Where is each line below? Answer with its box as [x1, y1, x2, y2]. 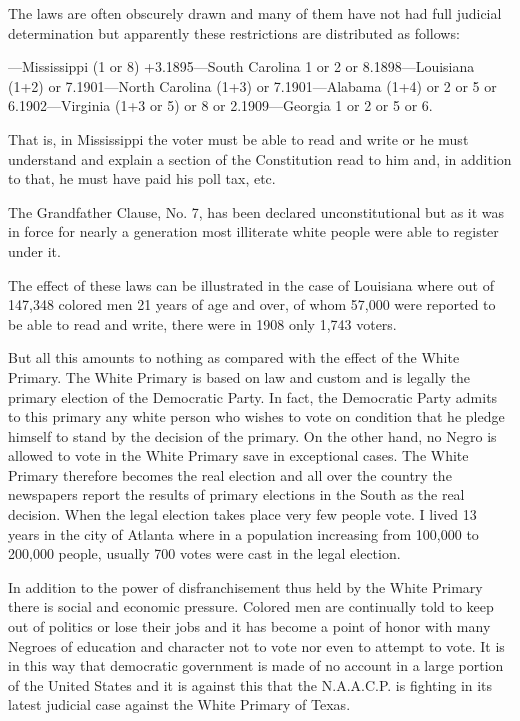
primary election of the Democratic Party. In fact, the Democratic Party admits [8, 386, 498, 407]
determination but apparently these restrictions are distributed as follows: [8, 22, 460, 43]
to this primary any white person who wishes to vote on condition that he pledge [8, 406, 505, 427]
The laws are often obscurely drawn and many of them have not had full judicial [8, 3, 502, 23]
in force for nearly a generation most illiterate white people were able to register [8, 221, 499, 242]
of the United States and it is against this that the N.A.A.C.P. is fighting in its [8, 674, 493, 695]
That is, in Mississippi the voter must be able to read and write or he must [8, 128, 469, 149]
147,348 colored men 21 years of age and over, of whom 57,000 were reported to [8, 294, 496, 315]
